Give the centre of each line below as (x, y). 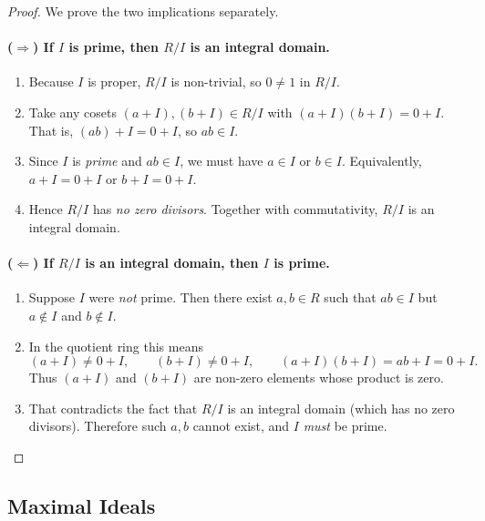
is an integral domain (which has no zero (341, 408)
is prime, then (114, 47)
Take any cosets (72, 112)
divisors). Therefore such (98, 426)
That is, (51, 130)
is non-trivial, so (216, 82)
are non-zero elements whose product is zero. (319, 378)
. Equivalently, (382, 161)
